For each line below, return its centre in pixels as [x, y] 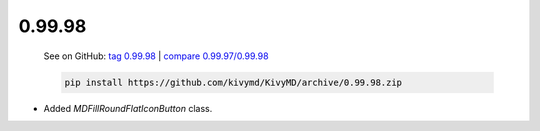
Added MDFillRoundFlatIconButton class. [128, 108]
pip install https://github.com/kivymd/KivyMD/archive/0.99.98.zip [233, 82]
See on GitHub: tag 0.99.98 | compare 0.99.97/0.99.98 [156, 56]
